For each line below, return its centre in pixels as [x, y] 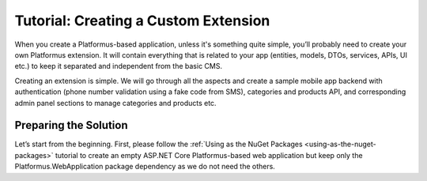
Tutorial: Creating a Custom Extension [142, 21]
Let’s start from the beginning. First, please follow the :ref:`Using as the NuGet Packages [159, 144]
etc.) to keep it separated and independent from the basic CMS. [119, 66]
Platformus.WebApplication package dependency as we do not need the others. [145, 167]
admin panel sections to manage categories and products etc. [115, 103]
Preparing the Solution [71, 125]
